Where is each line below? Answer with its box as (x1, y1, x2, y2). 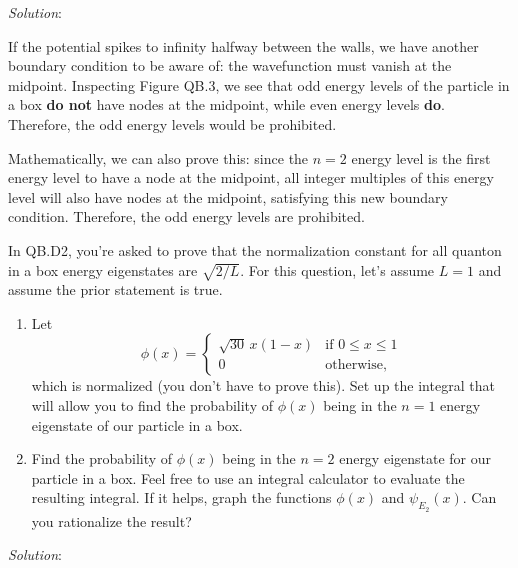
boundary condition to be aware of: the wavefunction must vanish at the (8, 55, 452, 76)
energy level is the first (351, 147, 491, 168)
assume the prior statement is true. (8, 279, 223, 300)
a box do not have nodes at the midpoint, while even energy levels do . (8, 94, 445, 115)
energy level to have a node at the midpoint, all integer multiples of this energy (8, 167, 494, 188)
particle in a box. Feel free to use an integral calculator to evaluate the (31, 467, 465, 488)
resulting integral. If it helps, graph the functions (31, 487, 332, 508)
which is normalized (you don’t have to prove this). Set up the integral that (31, 375, 495, 396)
